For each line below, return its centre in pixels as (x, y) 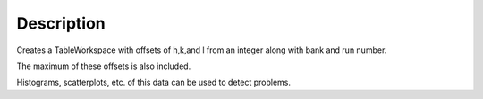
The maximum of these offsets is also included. (104, 66)
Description (61, 23)
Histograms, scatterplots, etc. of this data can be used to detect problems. (153, 82)
